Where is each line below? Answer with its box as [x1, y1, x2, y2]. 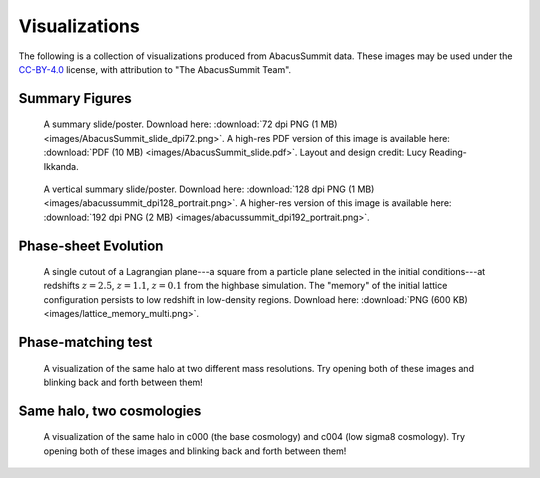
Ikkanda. [43, 160, 79, 172]
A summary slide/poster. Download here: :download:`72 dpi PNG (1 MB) [43, 118, 338, 130]
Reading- [428, 146, 467, 159]
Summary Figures [18, 90, 132, 107]
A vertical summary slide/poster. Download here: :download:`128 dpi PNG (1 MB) [43, 183, 375, 195]
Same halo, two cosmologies [18, 402, 202, 419]
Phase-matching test [18, 334, 153, 351]
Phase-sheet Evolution [18, 237, 164, 254]
